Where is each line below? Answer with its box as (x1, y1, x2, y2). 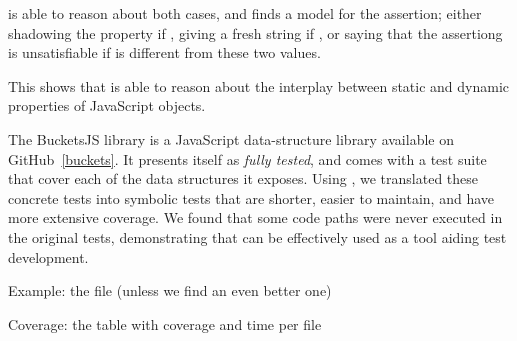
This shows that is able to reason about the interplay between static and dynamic (8, 75, 510, 96)
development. (8, 246, 89, 267)
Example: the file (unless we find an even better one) (8, 280, 332, 301)
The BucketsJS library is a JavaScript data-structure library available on (8, 128, 454, 149)
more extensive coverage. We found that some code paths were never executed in (8, 207, 503, 228)
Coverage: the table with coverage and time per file (8, 313, 322, 334)
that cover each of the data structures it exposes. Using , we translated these (8, 168, 479, 189)
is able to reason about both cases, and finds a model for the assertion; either (8, 3, 482, 23)
